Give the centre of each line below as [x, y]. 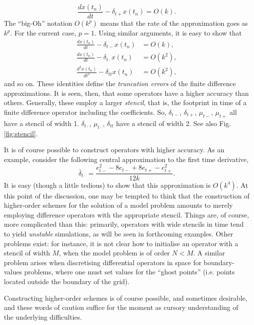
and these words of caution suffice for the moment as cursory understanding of [121, 307]
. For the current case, [43, 33]
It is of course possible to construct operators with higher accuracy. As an [114, 150]
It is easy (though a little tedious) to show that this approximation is [107, 185]
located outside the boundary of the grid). [67, 281]
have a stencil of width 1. [42, 123]
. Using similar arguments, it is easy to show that [168, 33]
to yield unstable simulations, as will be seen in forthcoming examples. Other [119, 233]
